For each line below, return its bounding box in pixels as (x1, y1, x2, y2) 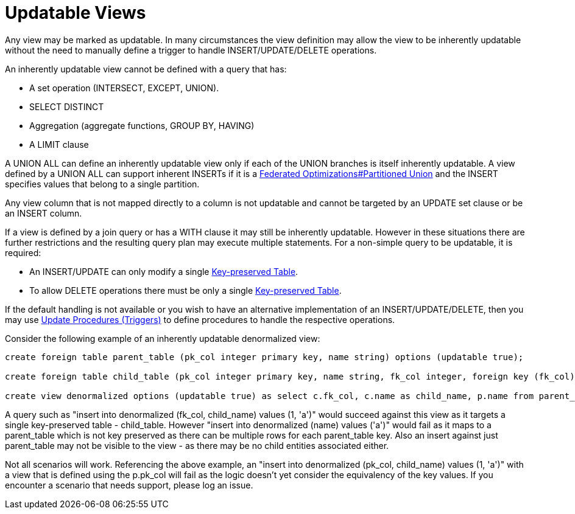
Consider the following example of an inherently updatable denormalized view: (5, 333, 320, 344)
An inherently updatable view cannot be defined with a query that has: (5, 63, 287, 74)
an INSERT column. (5, 207, 82, 218)
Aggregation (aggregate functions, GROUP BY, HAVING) (29, 120, 255, 131)
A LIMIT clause (29, 139, 89, 150)
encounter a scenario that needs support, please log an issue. (5, 479, 253, 490)
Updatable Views (5, 2, 146, 23)
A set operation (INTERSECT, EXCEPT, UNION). (29, 82, 219, 93)
